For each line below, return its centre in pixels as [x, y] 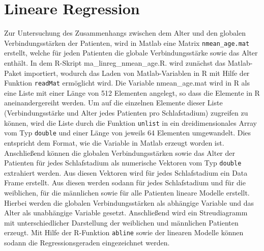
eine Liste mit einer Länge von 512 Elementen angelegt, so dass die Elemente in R [132, 92]
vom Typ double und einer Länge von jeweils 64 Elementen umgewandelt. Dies [128, 133]
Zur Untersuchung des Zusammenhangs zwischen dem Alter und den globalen [125, 33]
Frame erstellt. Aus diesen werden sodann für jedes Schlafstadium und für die [125, 183]
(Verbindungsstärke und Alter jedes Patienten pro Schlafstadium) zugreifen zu [126, 113]
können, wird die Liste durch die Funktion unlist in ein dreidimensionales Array [130, 122]
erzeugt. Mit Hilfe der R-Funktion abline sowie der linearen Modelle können [124, 232]
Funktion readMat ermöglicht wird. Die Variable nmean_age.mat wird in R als [127, 83]
